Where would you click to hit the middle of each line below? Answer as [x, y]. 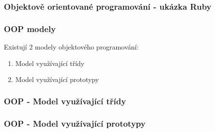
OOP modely [30, 28]
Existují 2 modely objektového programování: [71, 47]
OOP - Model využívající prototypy [75, 123]
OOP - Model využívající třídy [65, 101]
